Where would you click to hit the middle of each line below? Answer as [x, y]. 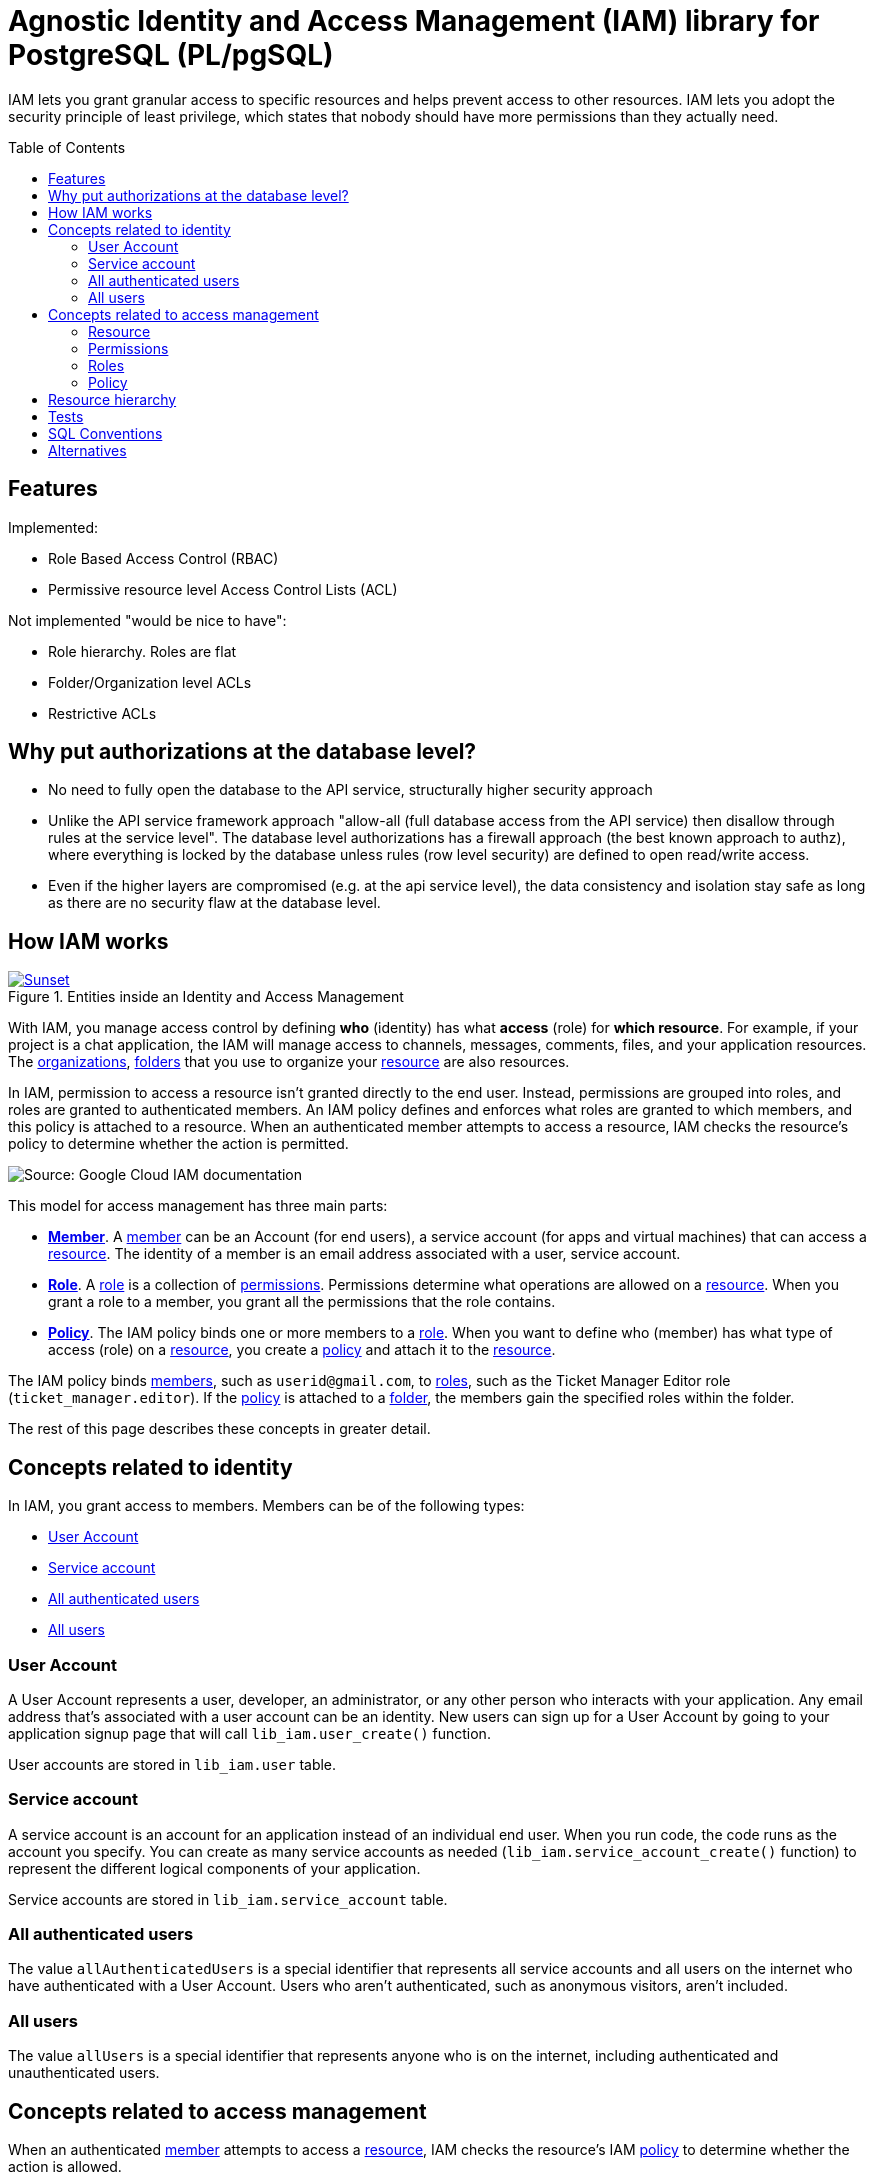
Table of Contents [67, 147]
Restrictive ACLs [102, 713]
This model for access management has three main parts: [198, 1206]
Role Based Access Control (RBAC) [163, 558]
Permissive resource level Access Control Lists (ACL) [223, 589]
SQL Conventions [105, 433]
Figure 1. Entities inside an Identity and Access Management [206, 997]
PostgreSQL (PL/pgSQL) [171, 55]
